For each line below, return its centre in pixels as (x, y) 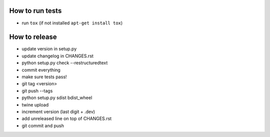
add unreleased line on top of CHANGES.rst (67, 119)
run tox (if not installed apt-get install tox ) (72, 23)
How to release (33, 37)
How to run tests (35, 11)
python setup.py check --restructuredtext (65, 63)
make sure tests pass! (44, 77)
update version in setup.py (49, 49)
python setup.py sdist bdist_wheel (57, 98)
